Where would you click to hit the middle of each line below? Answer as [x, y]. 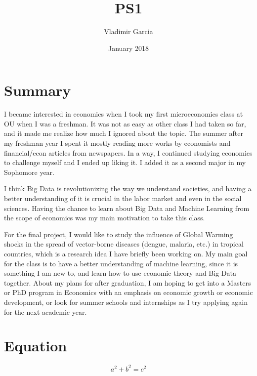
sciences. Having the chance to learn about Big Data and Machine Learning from [127, 208]
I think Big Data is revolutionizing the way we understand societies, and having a [128, 188]
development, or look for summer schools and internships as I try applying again [126, 302]
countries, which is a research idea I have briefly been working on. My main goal [126, 253]
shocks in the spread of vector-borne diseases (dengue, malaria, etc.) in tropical [124, 244]
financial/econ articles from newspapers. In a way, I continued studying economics [128, 152]
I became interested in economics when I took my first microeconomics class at [124, 114]
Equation [36, 346]
